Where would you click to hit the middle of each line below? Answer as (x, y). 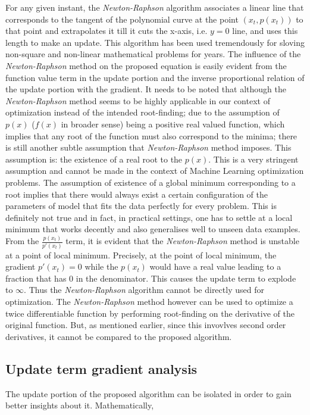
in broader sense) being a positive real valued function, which (173, 124)
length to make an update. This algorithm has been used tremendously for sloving (155, 42)
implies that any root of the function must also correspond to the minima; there (151, 135)
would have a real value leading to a (215, 266)
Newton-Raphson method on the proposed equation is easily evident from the (146, 65)
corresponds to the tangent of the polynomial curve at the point (122, 19)
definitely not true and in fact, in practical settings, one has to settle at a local (149, 217)
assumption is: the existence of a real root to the (94, 159)
